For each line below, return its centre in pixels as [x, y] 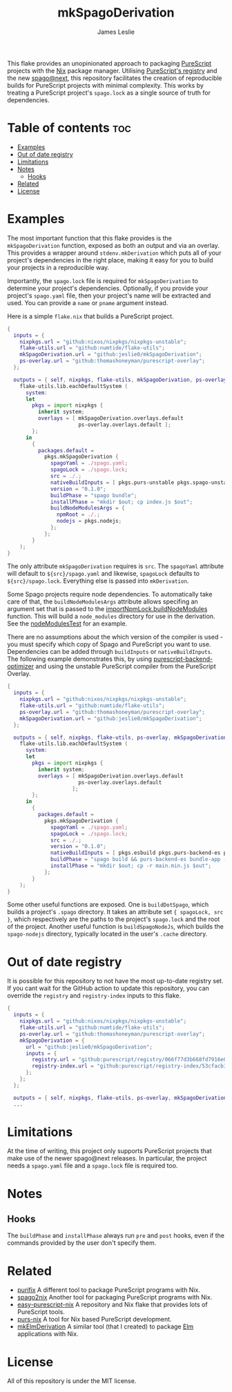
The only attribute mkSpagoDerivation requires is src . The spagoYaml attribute [116, 566]
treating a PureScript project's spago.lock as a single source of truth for [109, 93]
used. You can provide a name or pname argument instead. [88, 302]
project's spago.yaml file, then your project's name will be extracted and [109, 296]
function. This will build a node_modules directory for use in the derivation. [111, 617]
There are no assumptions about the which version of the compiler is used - [115, 637]
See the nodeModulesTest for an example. [67, 623]
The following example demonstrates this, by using [80, 659]
